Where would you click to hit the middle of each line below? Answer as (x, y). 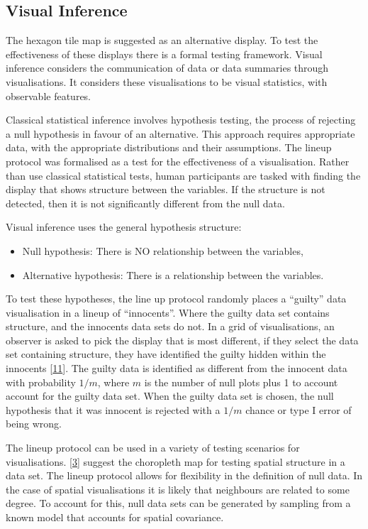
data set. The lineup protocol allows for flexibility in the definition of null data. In (184, 475)
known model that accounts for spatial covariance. (115, 517)
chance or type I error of (299, 409)
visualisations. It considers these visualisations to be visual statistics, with (167, 81)
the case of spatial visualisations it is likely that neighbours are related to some (178, 489)
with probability (41, 382)
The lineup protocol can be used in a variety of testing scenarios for (153, 448)
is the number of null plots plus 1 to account (241, 382)
